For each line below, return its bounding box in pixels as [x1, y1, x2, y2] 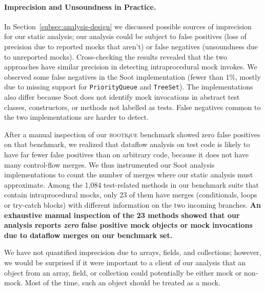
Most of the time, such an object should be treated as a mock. [25, 277, 220, 288]
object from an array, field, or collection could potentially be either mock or [4, 267, 242, 278]
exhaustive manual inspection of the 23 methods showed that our [4, 209, 240, 220]
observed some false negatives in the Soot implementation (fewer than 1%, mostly [4, 71, 261, 82]
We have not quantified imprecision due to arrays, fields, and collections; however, [4, 247, 261, 258]
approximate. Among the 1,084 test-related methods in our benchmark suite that [4, 179, 259, 190]
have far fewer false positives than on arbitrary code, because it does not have [4, 149, 249, 159]
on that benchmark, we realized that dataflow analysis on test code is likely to [4, 139, 250, 150]
